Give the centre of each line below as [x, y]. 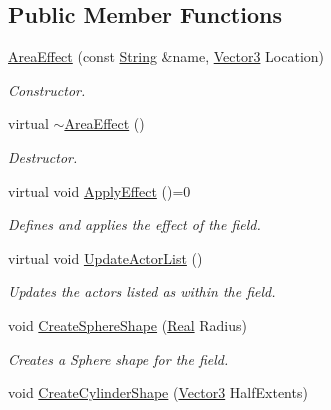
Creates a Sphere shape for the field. [118, 358]
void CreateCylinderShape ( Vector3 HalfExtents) [158, 392]
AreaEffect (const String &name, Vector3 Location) [166, 56]
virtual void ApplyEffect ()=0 [99, 190]
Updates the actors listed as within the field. [142, 291]
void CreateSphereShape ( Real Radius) [127, 324]
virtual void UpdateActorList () [105, 257]
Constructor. [47, 89]
